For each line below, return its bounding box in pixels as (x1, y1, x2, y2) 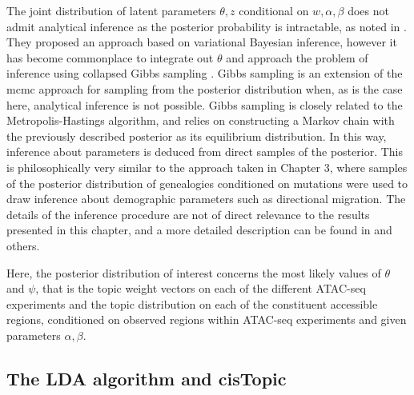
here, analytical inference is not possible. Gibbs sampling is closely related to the (6, 96, 403, 113)
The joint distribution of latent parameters (6, 2, 216, 18)
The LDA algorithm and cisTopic (6, 365, 287, 390)
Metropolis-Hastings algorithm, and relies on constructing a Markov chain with (6, 112, 395, 129)
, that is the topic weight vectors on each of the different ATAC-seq (35, 280, 366, 297)
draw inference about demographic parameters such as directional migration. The (6, 190, 406, 207)
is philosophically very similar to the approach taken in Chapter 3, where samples (6, 158, 408, 175)
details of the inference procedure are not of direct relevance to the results (6, 205, 370, 222)
